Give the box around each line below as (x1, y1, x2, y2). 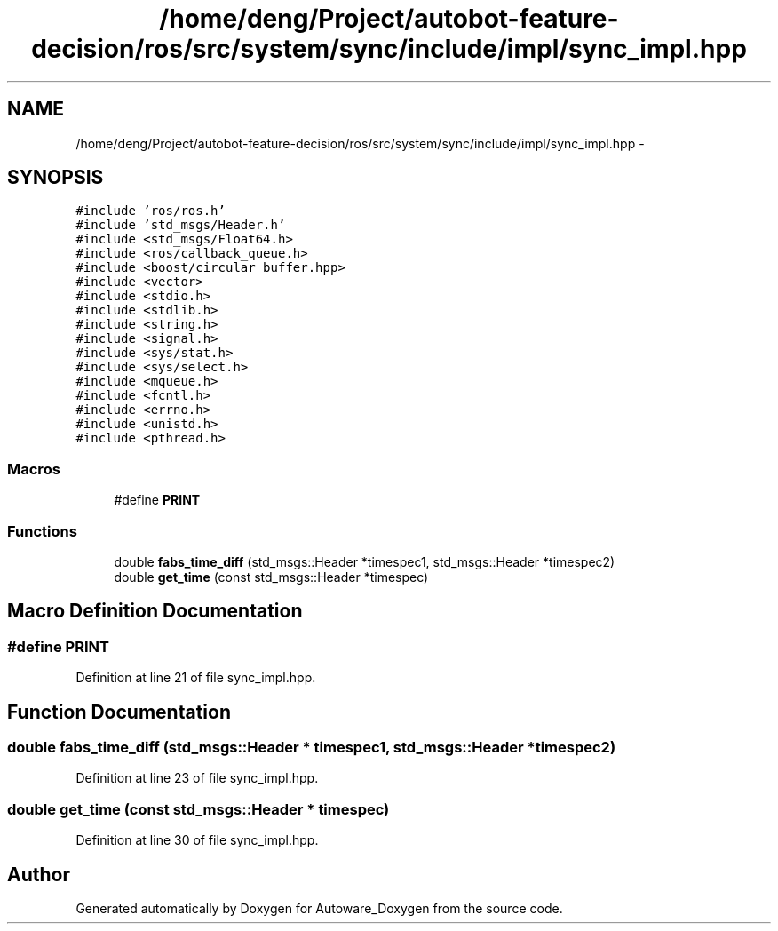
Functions (7, 521, 77, 540)
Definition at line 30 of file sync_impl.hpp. (75, 832, 319, 848)
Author (7, 863, 70, 886)
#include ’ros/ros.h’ (75, 203, 226, 219)
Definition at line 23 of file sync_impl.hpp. (75, 770, 319, 786)
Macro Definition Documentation (7, 600, 303, 623)
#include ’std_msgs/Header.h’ (75, 218, 286, 233)
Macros (7, 459, 60, 478)
